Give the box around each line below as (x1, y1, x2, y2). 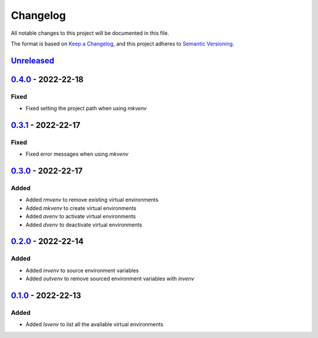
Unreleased (11, 55, 55, 65)
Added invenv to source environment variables (25, 267, 139, 274)
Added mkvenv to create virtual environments (25, 204, 137, 212)
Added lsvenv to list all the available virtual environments (25, 321, 164, 328)
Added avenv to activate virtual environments (25, 213, 136, 220)
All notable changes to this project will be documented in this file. (11, 29, 170, 37)
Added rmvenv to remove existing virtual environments (25, 196, 159, 204)
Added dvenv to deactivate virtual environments (25, 221, 143, 228)
